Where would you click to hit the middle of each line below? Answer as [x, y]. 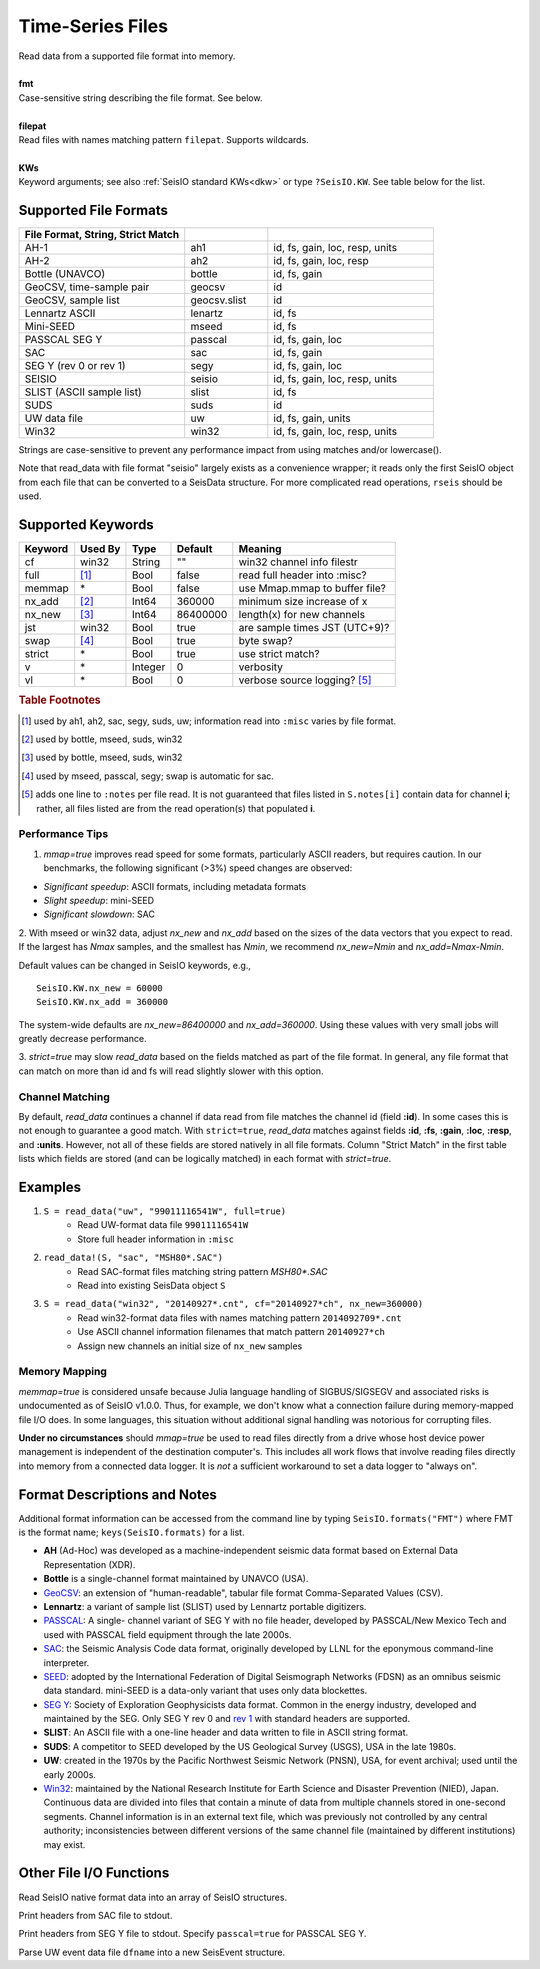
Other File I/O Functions [94, 1873]
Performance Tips [63, 834]
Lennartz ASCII [60, 313]
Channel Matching [64, 1097]
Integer [148, 667]
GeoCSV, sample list [72, 300]
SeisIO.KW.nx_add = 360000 [102, 1002]
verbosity [261, 667]
